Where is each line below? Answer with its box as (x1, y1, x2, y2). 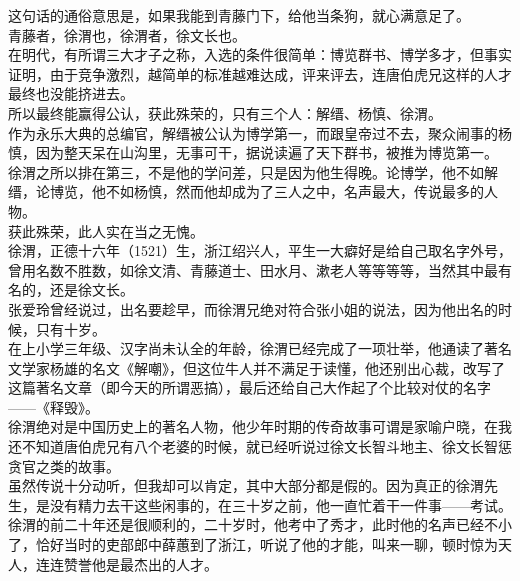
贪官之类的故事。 (8, 455, 120, 476)
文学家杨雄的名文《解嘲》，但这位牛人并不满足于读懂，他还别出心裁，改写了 (8, 357, 505, 378)
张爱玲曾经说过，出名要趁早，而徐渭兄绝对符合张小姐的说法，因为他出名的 (8, 298, 498, 319)
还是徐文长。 (49, 279, 134, 300)
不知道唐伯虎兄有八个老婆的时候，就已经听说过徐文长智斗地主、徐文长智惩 (21, 436, 512, 457)
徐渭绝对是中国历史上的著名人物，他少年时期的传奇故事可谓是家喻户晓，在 (8, 416, 498, 437)
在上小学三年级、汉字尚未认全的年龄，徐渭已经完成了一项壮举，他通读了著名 (8, 338, 512, 359)
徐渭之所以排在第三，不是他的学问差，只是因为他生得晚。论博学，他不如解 (8, 161, 498, 182)
